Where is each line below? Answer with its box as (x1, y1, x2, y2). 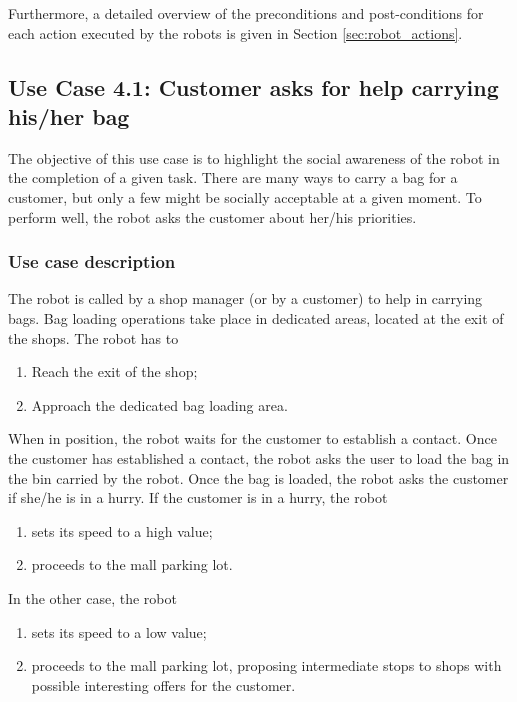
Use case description (8, 249, 176, 274)
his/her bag (8, 100, 130, 131)
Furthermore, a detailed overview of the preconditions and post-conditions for (8, 3, 484, 23)
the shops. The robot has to (8, 327, 179, 348)
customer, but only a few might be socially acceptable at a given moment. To (8, 186, 482, 207)
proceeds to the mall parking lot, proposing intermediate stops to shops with (31, 655, 502, 676)
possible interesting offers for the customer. (31, 674, 296, 695)
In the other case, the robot (8, 587, 177, 608)
